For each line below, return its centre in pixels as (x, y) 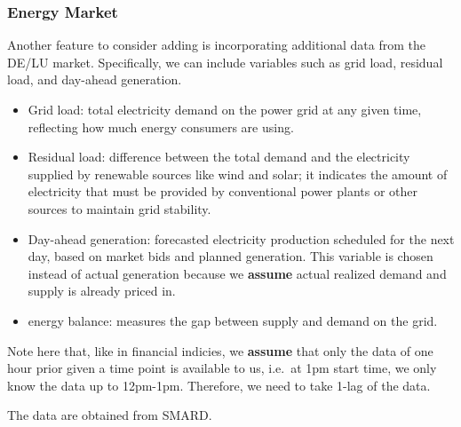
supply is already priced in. (102, 291)
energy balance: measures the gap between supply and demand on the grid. (233, 320)
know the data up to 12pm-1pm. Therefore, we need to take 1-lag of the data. (219, 385)
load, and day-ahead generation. (95, 79)
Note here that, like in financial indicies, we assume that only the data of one (220, 350)
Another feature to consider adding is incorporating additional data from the (217, 45)
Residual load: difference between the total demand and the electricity (219, 157)
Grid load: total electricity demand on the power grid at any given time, (225, 109)
